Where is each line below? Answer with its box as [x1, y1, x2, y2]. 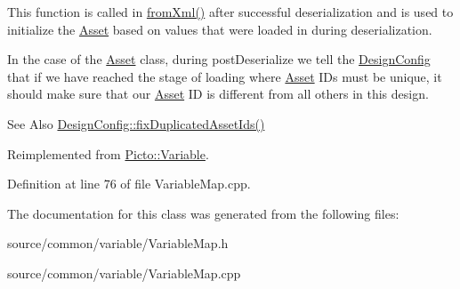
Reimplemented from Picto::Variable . [7, 144, 209, 163]
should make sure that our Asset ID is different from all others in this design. [7, 84, 429, 103]
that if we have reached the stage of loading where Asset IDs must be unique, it [7, 67, 442, 85]
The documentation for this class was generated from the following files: [7, 204, 399, 222]
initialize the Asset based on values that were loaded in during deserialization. [7, 20, 432, 38]
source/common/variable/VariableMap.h [7, 234, 229, 253]
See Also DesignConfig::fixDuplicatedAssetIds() [7, 114, 265, 132]
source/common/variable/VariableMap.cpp [7, 263, 241, 282]
